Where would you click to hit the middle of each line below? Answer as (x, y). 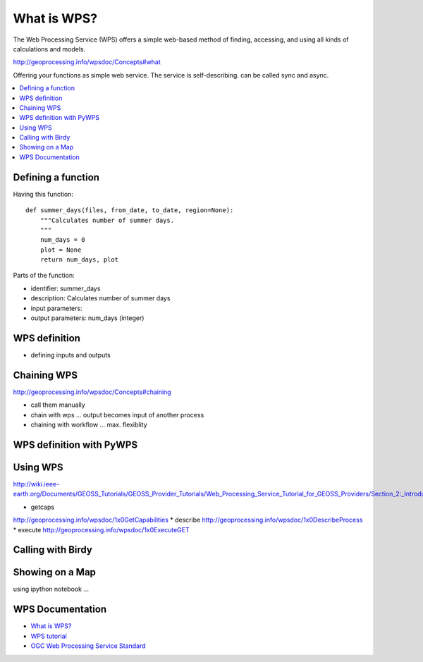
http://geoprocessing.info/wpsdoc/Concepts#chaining (92, 392)
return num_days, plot (79, 260)
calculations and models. (49, 49)
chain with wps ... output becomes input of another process (117, 415)
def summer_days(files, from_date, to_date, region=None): (130, 210)
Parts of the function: (44, 276)
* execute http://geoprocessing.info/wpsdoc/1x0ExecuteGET (101, 529)
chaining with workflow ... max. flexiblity (89, 425)
